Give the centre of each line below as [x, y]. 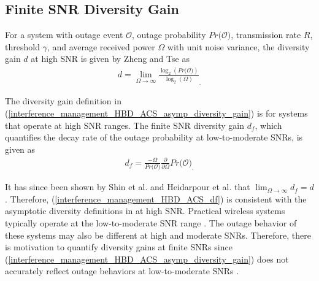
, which [268, 125]
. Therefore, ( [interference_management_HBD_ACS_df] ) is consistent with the [156, 198]
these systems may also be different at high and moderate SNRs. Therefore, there [158, 235]
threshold [22, 46]
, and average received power [101, 46]
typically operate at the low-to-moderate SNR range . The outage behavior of [151, 222]
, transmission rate [266, 35]
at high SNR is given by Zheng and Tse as [110, 59]
